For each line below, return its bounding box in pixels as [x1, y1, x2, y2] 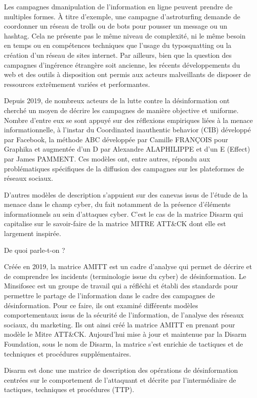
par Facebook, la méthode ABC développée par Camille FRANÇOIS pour [4, 134, 228, 144]
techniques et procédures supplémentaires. [4, 348, 131, 358]
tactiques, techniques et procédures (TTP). [4, 384, 134, 395]
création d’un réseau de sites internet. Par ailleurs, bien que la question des [4, 49, 232, 60]
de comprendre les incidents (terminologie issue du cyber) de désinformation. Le [4, 271, 246, 281]
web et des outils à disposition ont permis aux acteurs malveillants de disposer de [4, 69, 251, 80]
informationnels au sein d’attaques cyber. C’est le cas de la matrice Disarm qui [4, 208, 243, 219]
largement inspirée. [4, 228, 61, 239]
